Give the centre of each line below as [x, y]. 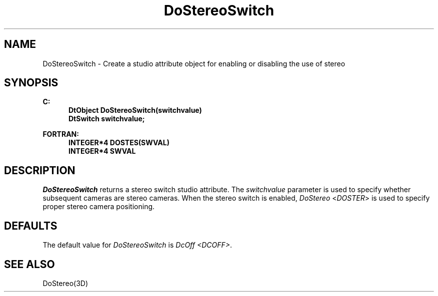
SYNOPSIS [31, 83]
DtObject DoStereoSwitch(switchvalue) [135, 110]
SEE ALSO [29, 264]
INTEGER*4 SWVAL [102, 151]
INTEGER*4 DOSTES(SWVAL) [119, 143]
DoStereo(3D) [65, 283]
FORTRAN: [61, 134]
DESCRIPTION [40, 170]
